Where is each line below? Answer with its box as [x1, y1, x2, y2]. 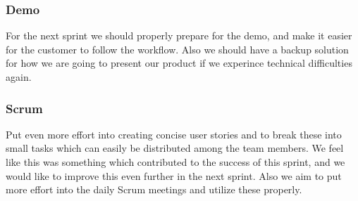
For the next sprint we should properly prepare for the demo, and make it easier [6, 28, 352, 43]
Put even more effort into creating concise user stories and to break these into [6, 127, 342, 141]
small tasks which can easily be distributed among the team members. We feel [6, 141, 344, 155]
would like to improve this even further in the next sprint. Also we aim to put [6, 168, 342, 183]
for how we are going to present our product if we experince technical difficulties [6, 56, 352, 70]
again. [6, 70, 32, 84]
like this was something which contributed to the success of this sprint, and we [6, 155, 345, 169]
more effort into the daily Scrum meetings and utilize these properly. [6, 182, 302, 197]
